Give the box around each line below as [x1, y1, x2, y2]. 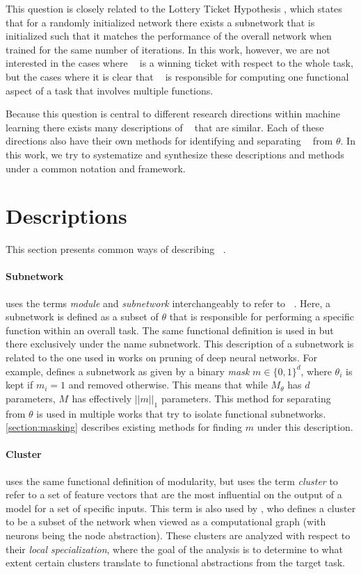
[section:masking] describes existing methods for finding [6, 420, 243, 434]
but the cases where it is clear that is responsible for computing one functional [6, 69, 349, 83]
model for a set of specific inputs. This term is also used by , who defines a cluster [6, 500, 356, 515]
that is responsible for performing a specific [169, 309, 354, 324]
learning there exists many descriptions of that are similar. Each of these [6, 120, 324, 134]
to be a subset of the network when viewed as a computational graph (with [6, 514, 326, 529]
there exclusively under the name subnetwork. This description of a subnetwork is [6, 336, 354, 351]
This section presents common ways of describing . [6, 242, 226, 256]
